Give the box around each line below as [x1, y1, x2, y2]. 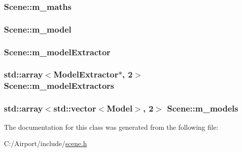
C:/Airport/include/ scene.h [4, 138, 87, 149]
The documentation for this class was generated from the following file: [4, 121, 218, 132]
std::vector [53, 102, 96, 114]
